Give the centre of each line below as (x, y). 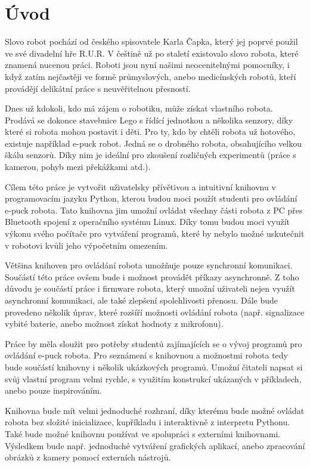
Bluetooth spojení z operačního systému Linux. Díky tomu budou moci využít (148, 222)
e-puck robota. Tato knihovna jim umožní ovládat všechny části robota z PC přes (154, 210)
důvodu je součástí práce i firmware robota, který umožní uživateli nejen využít (150, 288)
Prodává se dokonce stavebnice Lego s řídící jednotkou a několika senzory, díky (149, 120)
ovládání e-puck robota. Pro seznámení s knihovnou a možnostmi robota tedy (147, 355)
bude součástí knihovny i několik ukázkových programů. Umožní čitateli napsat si (154, 367)
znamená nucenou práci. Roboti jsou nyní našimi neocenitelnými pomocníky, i (147, 65)
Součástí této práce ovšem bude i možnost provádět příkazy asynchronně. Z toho (152, 276)
